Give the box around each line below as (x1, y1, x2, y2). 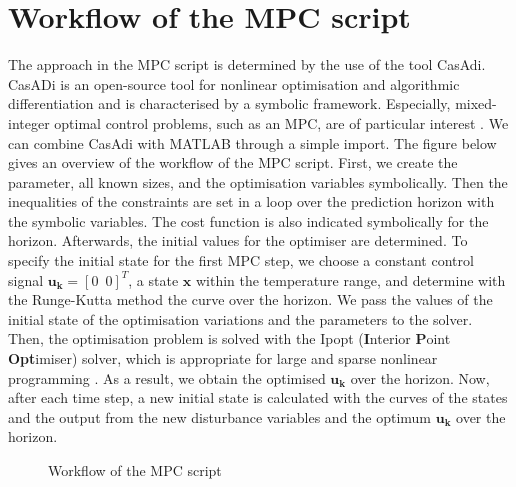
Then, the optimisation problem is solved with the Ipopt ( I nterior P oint (8, 328, 451, 349)
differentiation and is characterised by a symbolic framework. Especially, (8, 93, 451, 114)
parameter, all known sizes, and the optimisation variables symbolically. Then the (8, 171, 508, 192)
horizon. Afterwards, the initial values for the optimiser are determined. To (8, 230, 468, 251)
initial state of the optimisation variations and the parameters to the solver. (8, 308, 473, 329)
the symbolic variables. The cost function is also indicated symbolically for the (8, 210, 489, 231)
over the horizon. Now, (350, 367, 490, 388)
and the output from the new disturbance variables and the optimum (8, 406, 432, 427)
